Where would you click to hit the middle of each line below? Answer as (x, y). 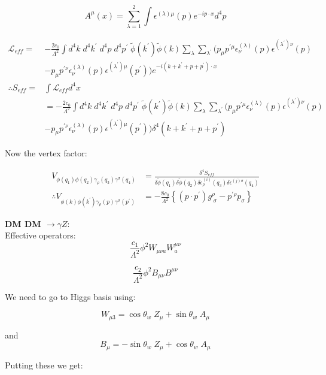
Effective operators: (40, 235)
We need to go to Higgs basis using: (70, 296)
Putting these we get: (44, 365)
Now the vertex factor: (46, 152)
